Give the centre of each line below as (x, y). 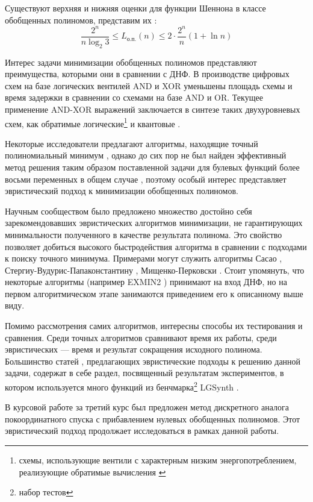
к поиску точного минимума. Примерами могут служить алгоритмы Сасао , (144, 258)
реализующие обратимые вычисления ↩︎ (92, 472)
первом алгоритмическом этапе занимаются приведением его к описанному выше (154, 293)
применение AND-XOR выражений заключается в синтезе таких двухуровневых (153, 109)
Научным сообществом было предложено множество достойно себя (129, 211)
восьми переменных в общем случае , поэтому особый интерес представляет (146, 179)
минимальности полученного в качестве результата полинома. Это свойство (144, 234)
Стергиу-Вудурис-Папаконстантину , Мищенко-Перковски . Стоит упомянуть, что (155, 270)
